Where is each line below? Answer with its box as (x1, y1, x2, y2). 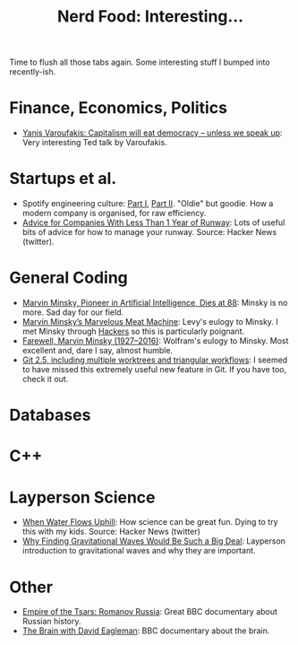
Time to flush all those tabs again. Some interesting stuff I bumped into (9, 57, 270, 68)
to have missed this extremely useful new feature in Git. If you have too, (21, 364, 287, 374)
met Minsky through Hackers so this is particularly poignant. (21, 326, 245, 336)
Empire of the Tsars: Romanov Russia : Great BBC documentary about (21, 606, 277, 617)
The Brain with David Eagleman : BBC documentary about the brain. (21, 625, 270, 636)
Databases (9, 405, 91, 425)
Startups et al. (9, 169, 117, 189)
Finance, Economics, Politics (9, 98, 228, 118)
